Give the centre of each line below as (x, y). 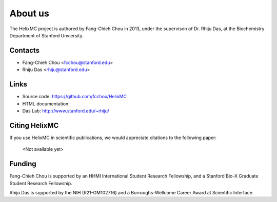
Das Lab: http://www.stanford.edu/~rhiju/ (66, 110)
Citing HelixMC (34, 125)
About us (29, 13)
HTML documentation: (46, 104)
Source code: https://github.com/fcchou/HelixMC (74, 97)
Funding (23, 164)
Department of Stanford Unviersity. (47, 35)
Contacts (25, 50)
